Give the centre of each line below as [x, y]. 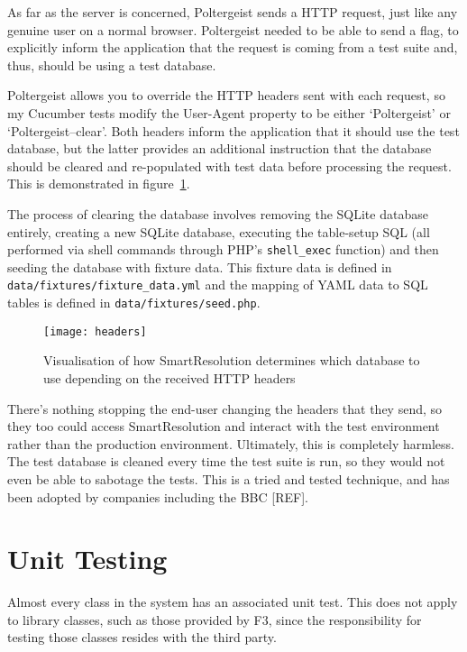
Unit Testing [87, 559]
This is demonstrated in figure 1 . [99, 184]
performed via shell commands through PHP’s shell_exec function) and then [223, 249]
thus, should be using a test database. [112, 64]
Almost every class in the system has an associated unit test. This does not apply [233, 602]
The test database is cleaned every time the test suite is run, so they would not [226, 461]
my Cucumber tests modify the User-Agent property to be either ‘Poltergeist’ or [229, 112]
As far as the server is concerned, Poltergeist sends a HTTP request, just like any [233, 12]
